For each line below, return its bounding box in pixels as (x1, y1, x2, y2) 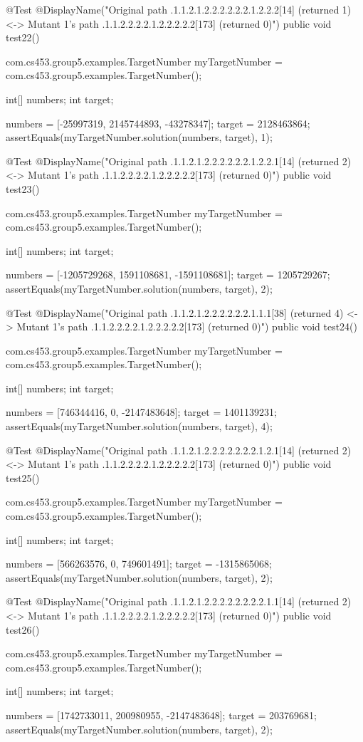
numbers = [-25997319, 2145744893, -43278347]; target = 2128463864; (6, 115, 310, 130)
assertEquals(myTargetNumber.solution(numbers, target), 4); (6, 419, 273, 434)
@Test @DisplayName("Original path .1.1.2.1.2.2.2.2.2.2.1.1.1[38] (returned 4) (6, 305, 344, 320)
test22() (6, 30, 40, 45)
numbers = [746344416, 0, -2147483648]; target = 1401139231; (6, 404, 277, 419)
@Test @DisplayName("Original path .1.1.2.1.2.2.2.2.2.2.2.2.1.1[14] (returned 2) (6, 594, 352, 609)
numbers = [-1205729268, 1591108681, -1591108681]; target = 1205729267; (6, 267, 330, 282)
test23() (6, 181, 40, 196)
